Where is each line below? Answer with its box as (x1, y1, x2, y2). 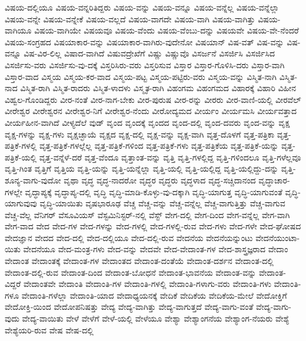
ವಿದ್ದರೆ (5, 278, 21, 290)
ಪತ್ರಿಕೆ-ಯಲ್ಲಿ (5, 151, 37, 163)
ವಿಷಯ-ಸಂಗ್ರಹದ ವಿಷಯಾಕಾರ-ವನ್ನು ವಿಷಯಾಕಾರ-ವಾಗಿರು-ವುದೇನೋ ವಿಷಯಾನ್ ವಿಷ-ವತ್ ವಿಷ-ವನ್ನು (5, 35, 284, 48)
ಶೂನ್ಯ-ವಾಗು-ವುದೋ (5, 173, 61, 186)
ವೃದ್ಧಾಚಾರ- (258, 173, 290, 186)
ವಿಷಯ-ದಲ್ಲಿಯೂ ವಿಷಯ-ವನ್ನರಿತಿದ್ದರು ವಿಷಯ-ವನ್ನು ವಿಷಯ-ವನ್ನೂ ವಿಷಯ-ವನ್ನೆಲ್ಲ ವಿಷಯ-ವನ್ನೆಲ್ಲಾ (5, 1, 280, 13)
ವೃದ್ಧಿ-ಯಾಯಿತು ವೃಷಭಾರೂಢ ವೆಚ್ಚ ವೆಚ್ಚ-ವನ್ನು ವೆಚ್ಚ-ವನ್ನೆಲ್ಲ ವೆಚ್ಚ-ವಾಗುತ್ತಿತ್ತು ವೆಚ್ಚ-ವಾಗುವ (39, 197, 285, 209)
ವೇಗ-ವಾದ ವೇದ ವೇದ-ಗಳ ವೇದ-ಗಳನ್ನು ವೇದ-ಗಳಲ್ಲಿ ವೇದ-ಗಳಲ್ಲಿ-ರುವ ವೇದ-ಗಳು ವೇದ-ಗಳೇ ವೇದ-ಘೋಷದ (5, 220, 301, 232)
